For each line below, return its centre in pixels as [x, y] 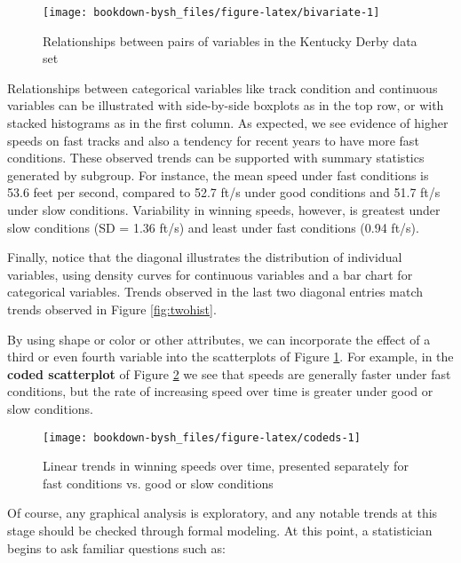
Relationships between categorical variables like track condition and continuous [223, 87]
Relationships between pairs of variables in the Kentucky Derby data [230, 40]
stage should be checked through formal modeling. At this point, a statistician [220, 530]
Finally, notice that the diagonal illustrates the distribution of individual [205, 257]
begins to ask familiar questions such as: [116, 547]
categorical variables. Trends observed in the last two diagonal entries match [215, 292]
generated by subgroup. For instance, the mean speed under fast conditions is [218, 174]
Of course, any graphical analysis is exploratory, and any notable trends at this [223, 513]
